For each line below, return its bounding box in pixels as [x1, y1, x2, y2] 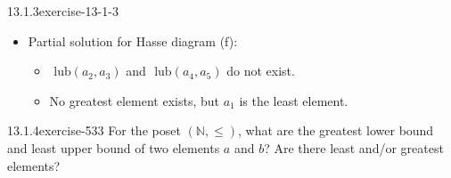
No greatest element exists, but [49, 91, 219, 109]
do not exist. [226, 61, 295, 80]
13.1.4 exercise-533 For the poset [7, 121, 181, 140]
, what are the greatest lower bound [238, 121, 434, 140]
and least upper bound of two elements [7, 138, 220, 157]
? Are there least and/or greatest [264, 138, 444, 157]
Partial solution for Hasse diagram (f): [28, 31, 238, 50]
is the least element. [239, 91, 348, 109]
